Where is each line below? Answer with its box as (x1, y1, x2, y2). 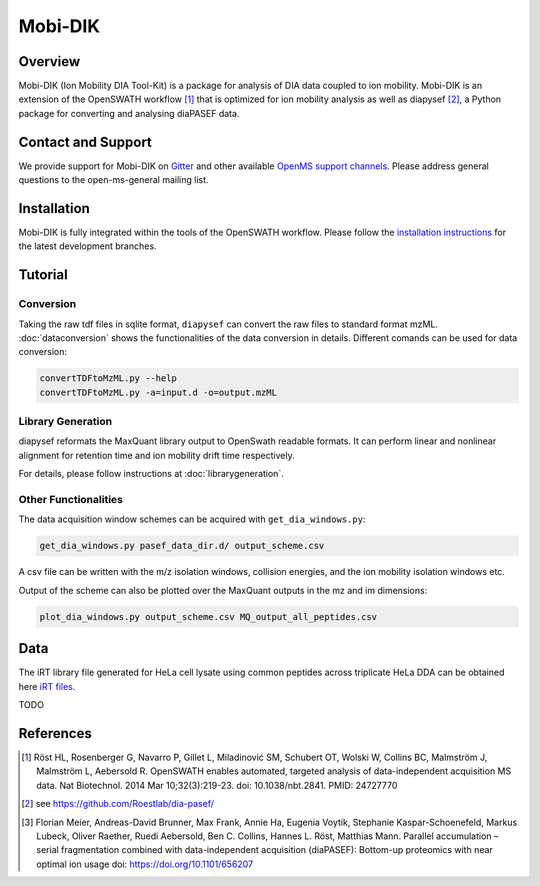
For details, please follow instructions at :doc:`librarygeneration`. (18, 468, 284, 480)
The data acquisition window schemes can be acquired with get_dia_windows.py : (18, 513, 366, 525)
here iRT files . (18, 680, 76, 692)
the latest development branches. (18, 240, 157, 252)
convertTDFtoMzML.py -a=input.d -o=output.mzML (39, 386, 277, 398)
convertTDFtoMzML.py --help (39, 373, 177, 384)
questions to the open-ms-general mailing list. (18, 174, 209, 186)
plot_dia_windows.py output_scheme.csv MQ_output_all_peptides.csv (39, 611, 378, 622)
